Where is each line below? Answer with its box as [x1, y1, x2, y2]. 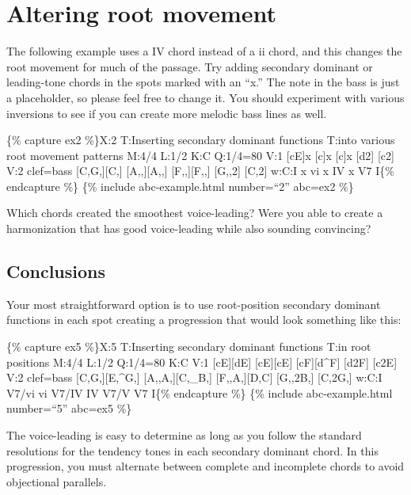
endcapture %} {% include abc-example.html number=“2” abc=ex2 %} [6, 177, 354, 194]
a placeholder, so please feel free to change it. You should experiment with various [6, 89, 405, 105]
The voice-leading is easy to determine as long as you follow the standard [6, 427, 362, 444]
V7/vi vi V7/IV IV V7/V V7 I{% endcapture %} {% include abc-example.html [6, 384, 393, 401]
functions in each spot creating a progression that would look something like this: [6, 311, 401, 328]
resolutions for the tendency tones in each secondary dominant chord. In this [6, 442, 379, 459]
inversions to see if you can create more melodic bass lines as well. [6, 105, 327, 121]
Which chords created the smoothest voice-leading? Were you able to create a [6, 204, 383, 221]
